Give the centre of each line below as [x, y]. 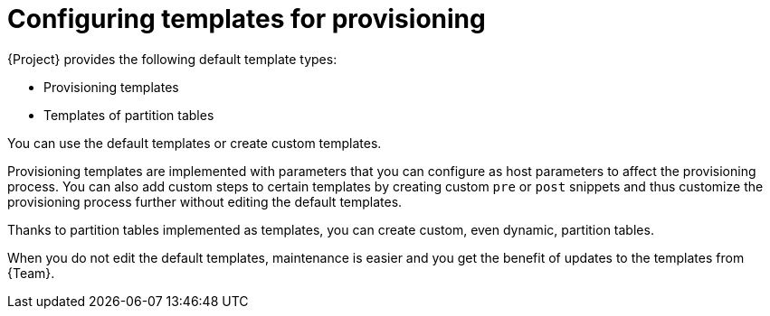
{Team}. [31, 273]
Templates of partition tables [129, 115]
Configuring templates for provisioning [247, 19]
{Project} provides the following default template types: [172, 59]
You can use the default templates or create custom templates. [195, 143]
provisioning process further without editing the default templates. [205, 201]
